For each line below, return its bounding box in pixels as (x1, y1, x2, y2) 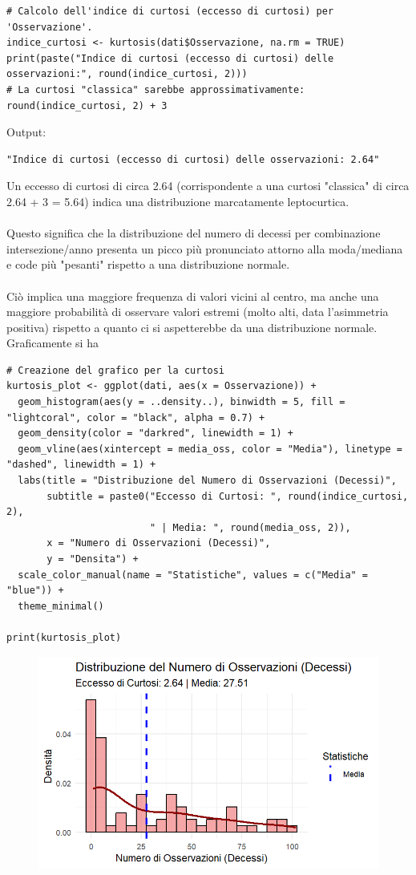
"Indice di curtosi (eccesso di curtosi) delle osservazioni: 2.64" (6, 153, 380, 165)
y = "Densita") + (46, 553, 139, 565)
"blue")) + (6, 585, 64, 597)
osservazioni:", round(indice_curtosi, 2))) (6, 68, 248, 80)
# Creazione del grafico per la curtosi (6, 364, 225, 376)
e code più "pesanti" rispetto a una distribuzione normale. (6, 256, 290, 273)
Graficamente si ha (6, 334, 99, 351)
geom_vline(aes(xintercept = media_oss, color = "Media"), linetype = (18, 443, 402, 455)
